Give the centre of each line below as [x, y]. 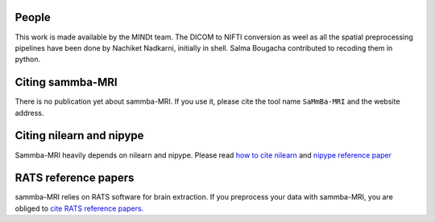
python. [27, 60]
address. [29, 113]
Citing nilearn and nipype [79, 136]
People [33, 17]
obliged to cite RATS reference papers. [79, 208]
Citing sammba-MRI [66, 82]
